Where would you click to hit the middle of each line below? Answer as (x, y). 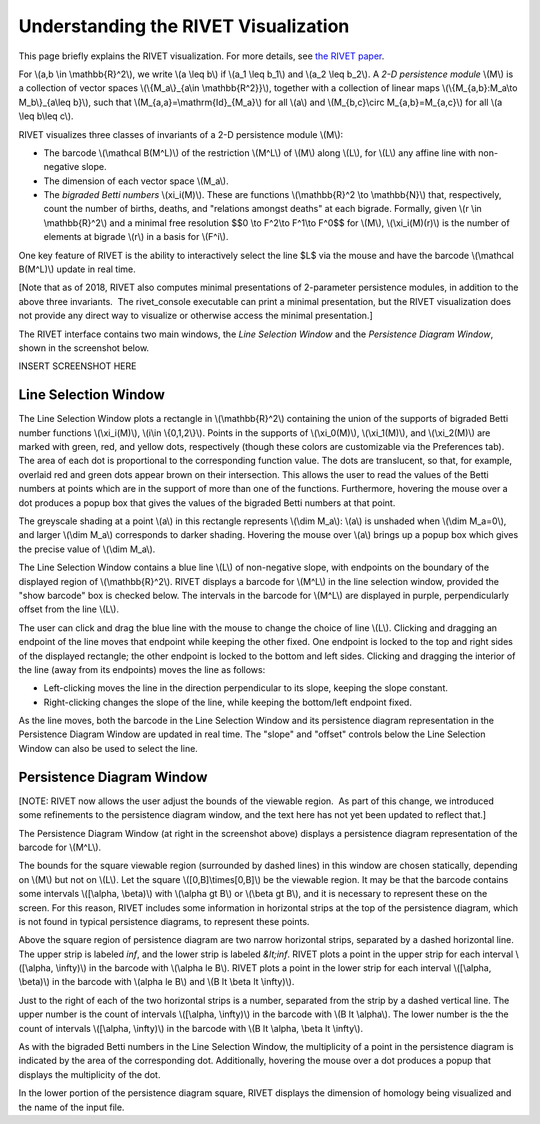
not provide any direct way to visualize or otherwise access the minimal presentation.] (196, 316)
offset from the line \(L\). (69, 609)
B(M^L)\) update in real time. (77, 269)
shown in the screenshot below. (84, 347)
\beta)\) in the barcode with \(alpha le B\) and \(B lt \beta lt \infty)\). (156, 982)
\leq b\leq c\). (46, 116)
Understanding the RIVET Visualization (184, 26)
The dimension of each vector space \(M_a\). (136, 181)
